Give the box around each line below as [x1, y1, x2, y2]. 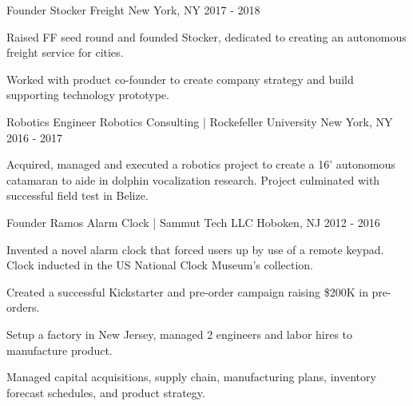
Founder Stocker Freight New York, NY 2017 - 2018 [6, 2, 260, 18]
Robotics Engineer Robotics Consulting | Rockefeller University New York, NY [6, 113, 393, 129]
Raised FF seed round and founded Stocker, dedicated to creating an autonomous [6, 28, 407, 45]
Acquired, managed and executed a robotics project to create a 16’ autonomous [6, 156, 395, 173]
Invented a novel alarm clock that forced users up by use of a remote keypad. [6, 241, 384, 257]
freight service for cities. [6, 44, 124, 61]
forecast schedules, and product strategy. [6, 384, 205, 400]
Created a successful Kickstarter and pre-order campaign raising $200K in [6, 283, 368, 300]
